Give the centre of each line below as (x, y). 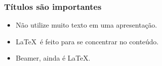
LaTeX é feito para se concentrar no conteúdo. (87, 41)
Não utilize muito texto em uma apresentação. (86, 25)
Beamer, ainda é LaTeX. (53, 58)
